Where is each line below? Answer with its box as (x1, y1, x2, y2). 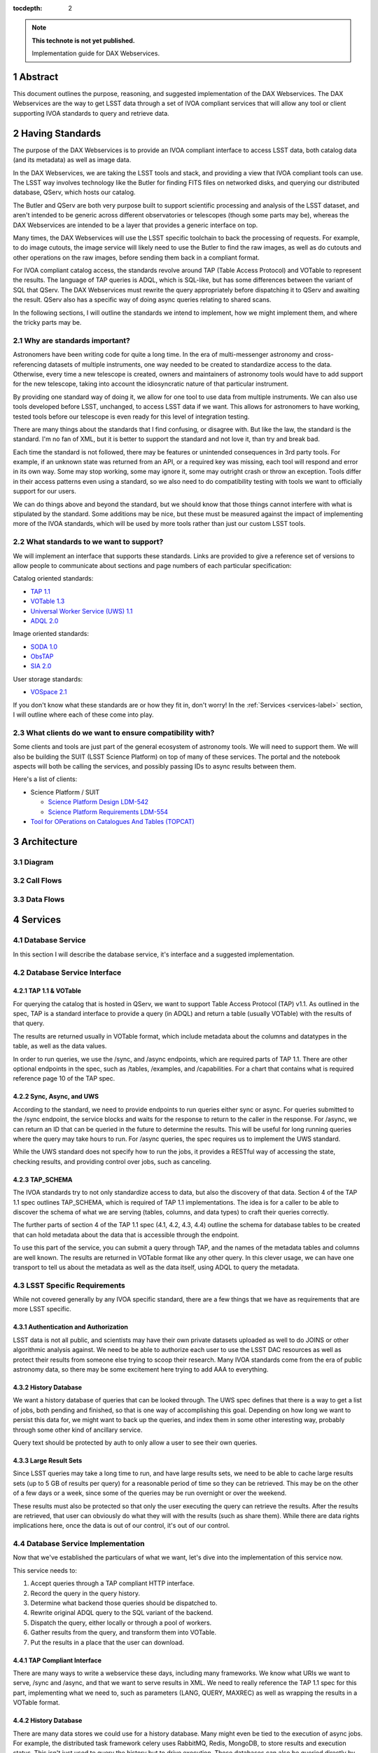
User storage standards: (13, 675, 83, 683)
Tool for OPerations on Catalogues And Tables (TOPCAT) (30, 817, 195, 825)
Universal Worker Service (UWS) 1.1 (30, 607, 133, 615)
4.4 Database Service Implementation (13, 1539, 145, 1549)
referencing (13, 360, 47, 368)
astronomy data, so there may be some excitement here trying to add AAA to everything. (13, 1365, 269, 1374)
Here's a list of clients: (13, 775, 78, 783)
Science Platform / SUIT (30, 787, 100, 796)
